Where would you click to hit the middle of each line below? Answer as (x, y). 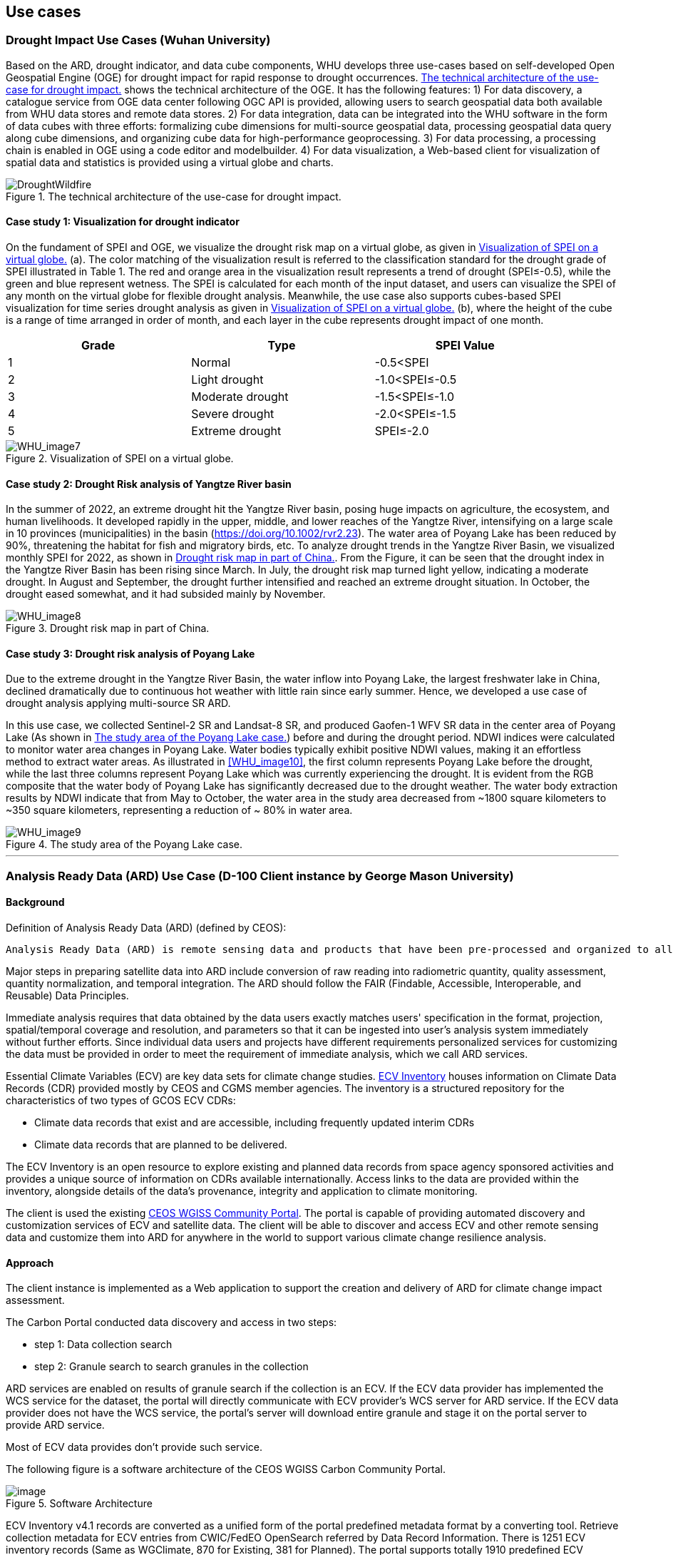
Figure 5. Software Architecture (79, 1504)
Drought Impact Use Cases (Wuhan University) (138, 40)
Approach (30, 1263)
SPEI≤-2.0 (402, 431)
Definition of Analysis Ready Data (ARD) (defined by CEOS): (146, 928)
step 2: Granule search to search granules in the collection (171, 1367)
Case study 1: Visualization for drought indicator (123, 222)
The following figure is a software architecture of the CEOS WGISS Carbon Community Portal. (226, 1469)
